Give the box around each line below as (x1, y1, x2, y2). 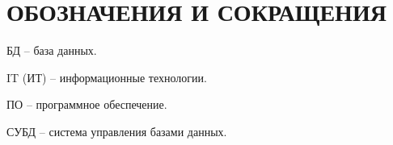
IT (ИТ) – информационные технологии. (6, 68, 207, 85)
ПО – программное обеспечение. (6, 96, 167, 113)
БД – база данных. (6, 42, 97, 59)
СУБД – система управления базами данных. (6, 122, 227, 139)
